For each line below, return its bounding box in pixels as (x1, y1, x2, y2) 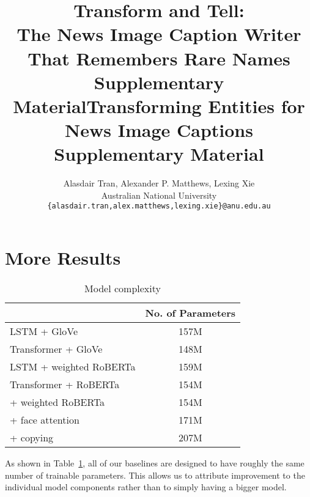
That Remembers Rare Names (28, 45, 290, 70)
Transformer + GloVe (10, 342, 103, 356)
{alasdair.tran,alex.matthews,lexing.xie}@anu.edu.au (47, 202, 271, 211)
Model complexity (84, 281, 161, 296)
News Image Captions (65, 117, 253, 142)
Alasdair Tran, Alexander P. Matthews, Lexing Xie (63, 177, 255, 190)
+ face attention (10, 413, 79, 427)
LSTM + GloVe (10, 324, 78, 339)
